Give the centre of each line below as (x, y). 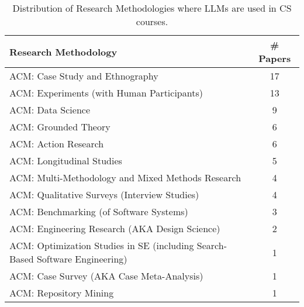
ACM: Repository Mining (62, 293)
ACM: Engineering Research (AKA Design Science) (115, 228)
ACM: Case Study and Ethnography (84, 76)
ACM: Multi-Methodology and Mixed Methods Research (125, 177)
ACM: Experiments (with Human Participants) (106, 93)
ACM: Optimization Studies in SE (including (102, 245)
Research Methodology (63, 51)
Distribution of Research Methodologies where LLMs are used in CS (152, 8)
